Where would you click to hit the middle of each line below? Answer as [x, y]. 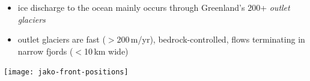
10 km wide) [106, 51]
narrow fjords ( [45, 51]
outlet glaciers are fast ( [62, 39]
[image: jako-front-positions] [66, 72]
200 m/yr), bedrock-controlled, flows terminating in [211, 39]
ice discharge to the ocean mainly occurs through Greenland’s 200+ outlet [154, 7]
